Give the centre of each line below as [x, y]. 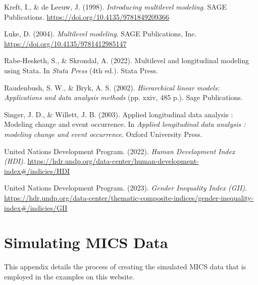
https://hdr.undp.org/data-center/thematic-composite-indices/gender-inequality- [129, 197]
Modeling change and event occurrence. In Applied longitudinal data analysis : [125, 124]
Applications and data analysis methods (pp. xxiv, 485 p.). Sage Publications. [123, 97]
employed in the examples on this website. [69, 276]
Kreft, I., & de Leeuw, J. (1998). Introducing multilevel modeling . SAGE [115, 7]
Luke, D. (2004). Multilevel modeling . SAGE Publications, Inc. [100, 34]
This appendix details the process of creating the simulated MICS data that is [125, 267]
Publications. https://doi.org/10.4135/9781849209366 [87, 16]
